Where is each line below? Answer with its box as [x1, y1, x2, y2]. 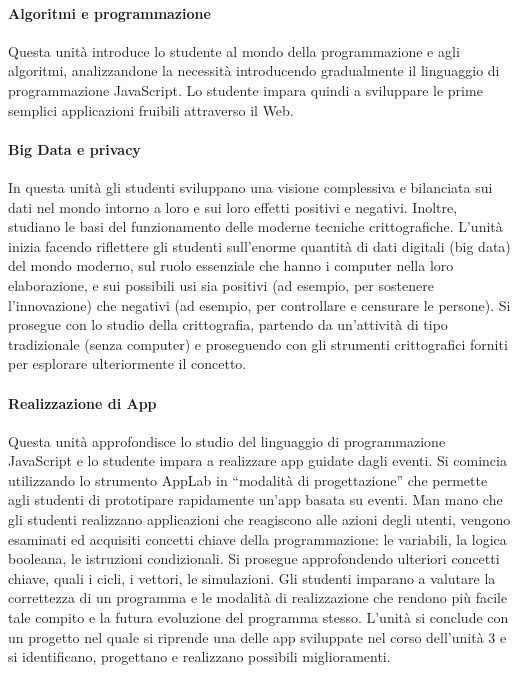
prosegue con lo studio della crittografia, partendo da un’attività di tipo [8, 314, 448, 335]
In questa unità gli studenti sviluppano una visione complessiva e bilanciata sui [8, 176, 493, 197]
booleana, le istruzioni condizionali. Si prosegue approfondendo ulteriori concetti [8, 548, 500, 569]
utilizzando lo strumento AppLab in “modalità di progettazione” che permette [8, 469, 488, 490]
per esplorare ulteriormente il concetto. [8, 353, 247, 374]
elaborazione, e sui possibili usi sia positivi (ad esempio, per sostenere [8, 274, 434, 295]
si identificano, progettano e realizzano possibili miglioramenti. [8, 646, 391, 667]
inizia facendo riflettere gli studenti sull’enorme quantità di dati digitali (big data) [8, 235, 511, 256]
